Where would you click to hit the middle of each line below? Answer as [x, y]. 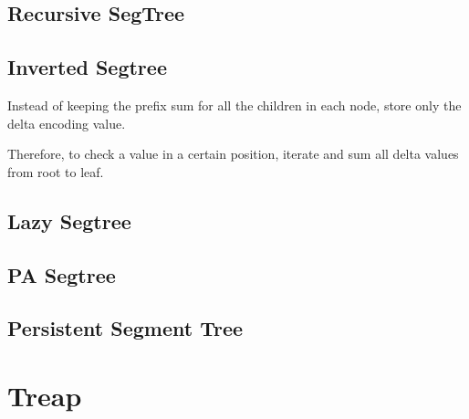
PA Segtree [62, 274]
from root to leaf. [56, 171]
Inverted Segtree [87, 67]
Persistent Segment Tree [125, 328]
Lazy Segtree [69, 220]
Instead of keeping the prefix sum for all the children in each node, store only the [234, 105]
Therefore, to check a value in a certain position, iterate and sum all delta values [233, 154]
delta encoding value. [67, 123]
